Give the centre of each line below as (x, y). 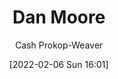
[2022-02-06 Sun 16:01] (59, 64)
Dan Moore (59, 17)
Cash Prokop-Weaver (59, 45)
